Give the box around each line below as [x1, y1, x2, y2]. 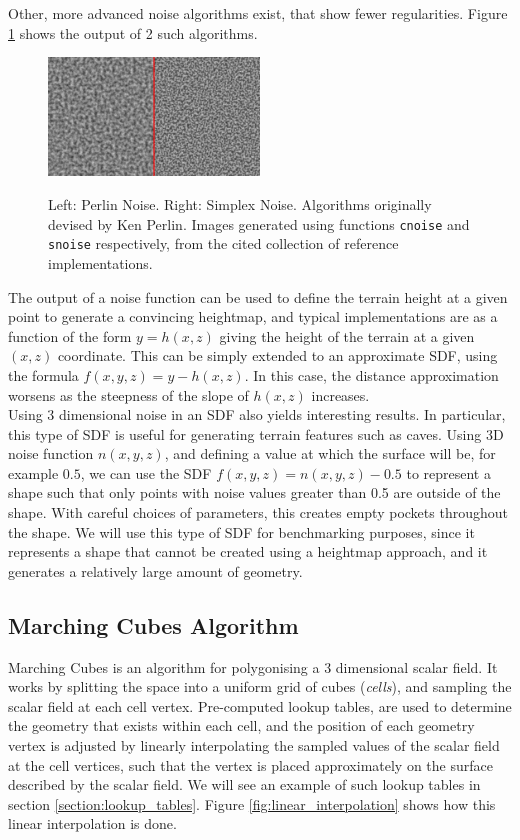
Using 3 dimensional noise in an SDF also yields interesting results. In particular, [8, 404, 506, 425]
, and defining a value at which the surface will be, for [164, 443, 496, 464]
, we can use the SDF [80, 462, 212, 483]
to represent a [406, 462, 491, 483]
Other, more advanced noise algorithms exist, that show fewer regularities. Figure [8, 3, 508, 23]
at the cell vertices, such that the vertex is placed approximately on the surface [8, 754, 493, 775]
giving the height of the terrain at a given [219, 325, 475, 346]
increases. [311, 384, 370, 405]
